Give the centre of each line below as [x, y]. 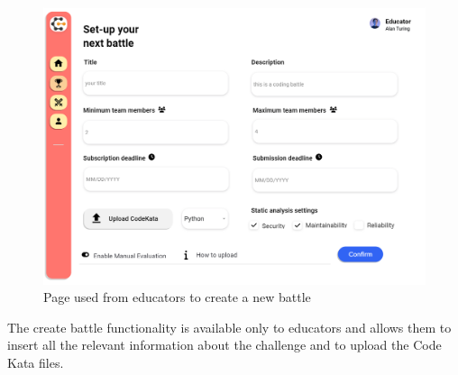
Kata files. [36, 363]
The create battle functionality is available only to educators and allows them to [229, 327]
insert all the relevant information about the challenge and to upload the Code [224, 345]
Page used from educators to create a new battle [177, 297]
